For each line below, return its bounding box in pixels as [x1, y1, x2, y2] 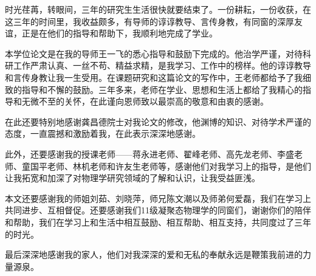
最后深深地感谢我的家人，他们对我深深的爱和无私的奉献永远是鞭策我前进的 [5, 248, 303, 261]
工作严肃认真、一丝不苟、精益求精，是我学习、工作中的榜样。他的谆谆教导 [13, 59, 311, 72]
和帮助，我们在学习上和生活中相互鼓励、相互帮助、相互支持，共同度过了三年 [5, 215, 311, 228]
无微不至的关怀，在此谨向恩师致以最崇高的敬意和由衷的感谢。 [21, 95, 269, 108]
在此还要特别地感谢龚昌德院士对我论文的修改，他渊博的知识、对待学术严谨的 [5, 115, 311, 128]
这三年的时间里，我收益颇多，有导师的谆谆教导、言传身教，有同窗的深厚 [5, 15, 294, 27]
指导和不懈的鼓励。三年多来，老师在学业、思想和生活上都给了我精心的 [21, 83, 303, 95]
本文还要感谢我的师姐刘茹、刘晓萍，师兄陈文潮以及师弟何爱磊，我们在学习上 [5, 191, 311, 204]
